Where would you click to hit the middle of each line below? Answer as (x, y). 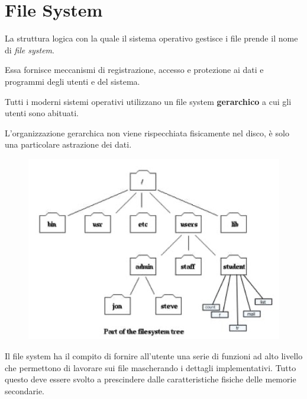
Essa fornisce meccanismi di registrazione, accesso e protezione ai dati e (134, 70)
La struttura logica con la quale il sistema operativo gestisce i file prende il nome (151, 38)
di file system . (30, 50)
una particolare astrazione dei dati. (68, 144)
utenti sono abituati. (42, 113)
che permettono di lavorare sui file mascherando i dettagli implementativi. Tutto (151, 367)
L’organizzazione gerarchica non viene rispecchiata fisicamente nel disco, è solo (147, 133)
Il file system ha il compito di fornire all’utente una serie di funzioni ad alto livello (154, 356)
